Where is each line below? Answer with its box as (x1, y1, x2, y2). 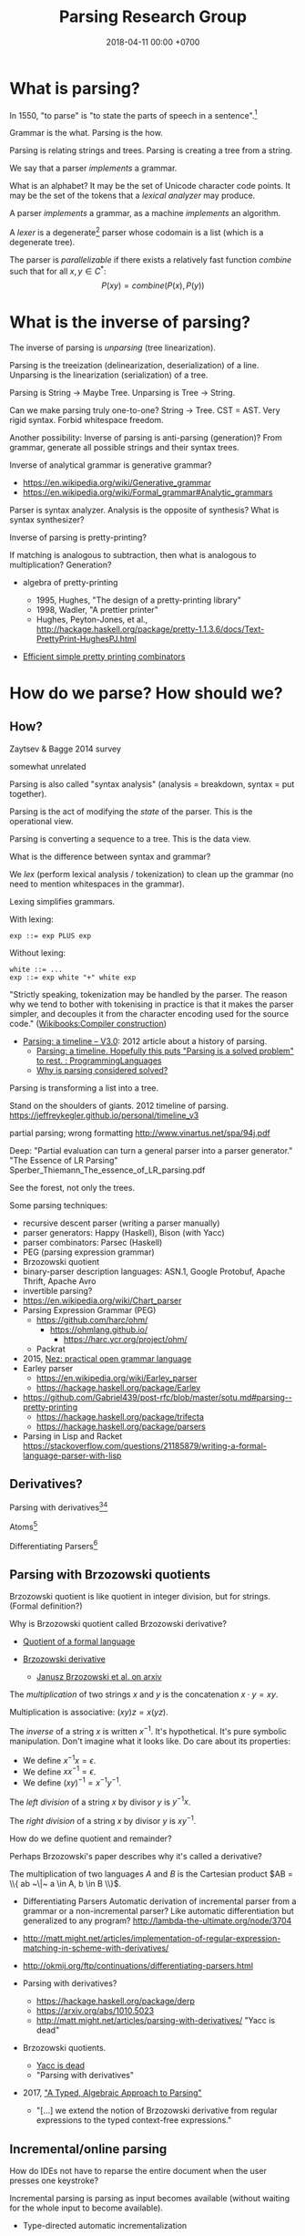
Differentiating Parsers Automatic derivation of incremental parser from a (22, 1896, 297, 1907)
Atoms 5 (9, 1520, 38, 1532)
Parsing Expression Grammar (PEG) (22, 1304, 157, 1315)
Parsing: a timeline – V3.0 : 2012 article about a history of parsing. (22, 1035, 268, 1046)
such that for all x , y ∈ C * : (9, 264, 107, 276)
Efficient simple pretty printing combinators (22, 650, 186, 662)
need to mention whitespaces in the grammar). (9, 878, 185, 889)
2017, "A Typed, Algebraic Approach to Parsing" (22, 2087, 202, 2098)
